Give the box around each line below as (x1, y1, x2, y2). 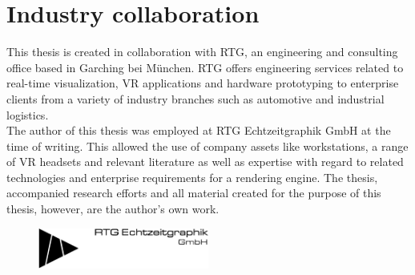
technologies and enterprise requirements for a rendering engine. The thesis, (6, 168, 378, 185)
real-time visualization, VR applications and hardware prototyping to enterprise (6, 75, 399, 91)
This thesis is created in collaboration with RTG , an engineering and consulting (6, 43, 398, 60)
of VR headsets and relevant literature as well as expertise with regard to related (6, 153, 404, 170)
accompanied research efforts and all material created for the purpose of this (6, 184, 381, 201)
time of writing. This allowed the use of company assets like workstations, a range (6, 137, 409, 154)
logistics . (6, 106, 49, 123)
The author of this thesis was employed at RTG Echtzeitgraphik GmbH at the (6, 122, 391, 139)
